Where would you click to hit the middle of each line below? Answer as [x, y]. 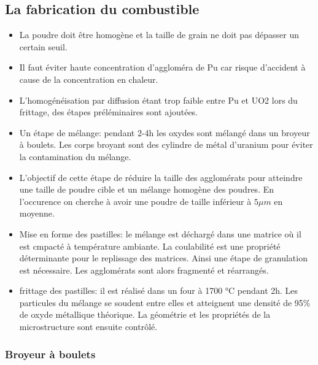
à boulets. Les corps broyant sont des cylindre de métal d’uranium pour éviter [166, 144]
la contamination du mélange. [75, 156]
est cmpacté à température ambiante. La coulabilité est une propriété [150, 246]
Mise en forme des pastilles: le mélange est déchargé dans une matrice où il [160, 233]
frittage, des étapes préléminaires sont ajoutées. [109, 112]
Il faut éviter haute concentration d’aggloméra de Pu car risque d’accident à [162, 67]
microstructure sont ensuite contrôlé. [88, 327]
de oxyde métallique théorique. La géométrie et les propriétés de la [145, 314]
